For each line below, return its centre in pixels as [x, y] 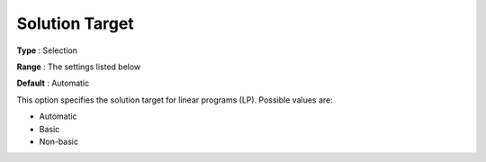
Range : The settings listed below [79, 67]
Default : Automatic [53, 83]
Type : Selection [47, 50]
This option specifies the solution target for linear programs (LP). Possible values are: [175, 100]
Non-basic [59, 141]
